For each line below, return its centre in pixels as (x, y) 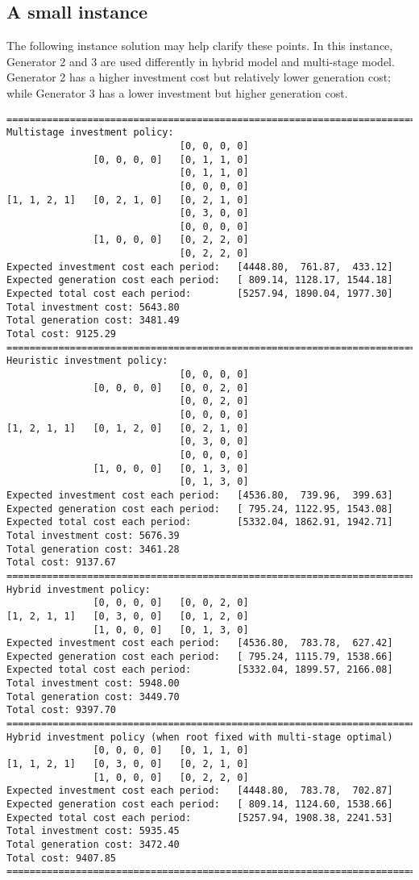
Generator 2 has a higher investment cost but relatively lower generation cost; (199, 77)
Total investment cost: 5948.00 (93, 684)
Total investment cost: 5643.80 (93, 307)
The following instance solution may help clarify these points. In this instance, (200, 46)
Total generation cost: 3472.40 (93, 845)
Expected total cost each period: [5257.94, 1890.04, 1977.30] (200, 294)
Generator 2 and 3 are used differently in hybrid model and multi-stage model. (201, 61)
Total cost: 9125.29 (62, 334)
